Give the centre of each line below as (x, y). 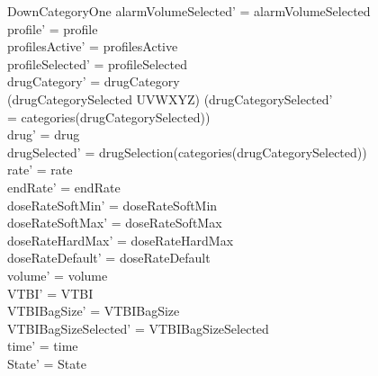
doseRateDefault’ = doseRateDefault (109, 258)
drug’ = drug (44, 134)
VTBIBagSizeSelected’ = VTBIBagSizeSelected (138, 328)
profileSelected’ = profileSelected (97, 63)
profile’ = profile (53, 28)
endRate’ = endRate (64, 187)
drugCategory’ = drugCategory (94, 81)
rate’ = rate (40, 170)
